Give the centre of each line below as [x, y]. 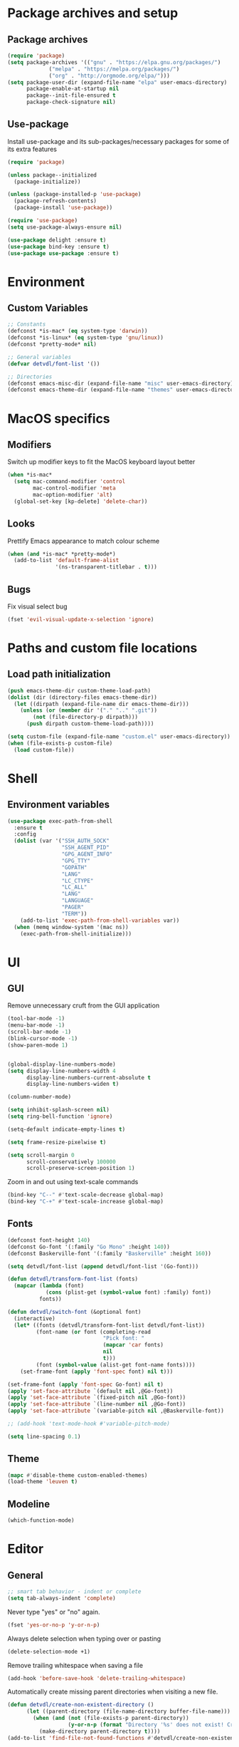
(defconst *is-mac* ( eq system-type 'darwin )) [78, 331]
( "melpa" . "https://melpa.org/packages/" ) [114, 69]
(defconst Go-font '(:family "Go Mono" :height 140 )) [89, 1247]
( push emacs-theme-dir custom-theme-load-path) [79, 690]
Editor [26, 1549]
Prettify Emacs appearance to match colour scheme [84, 541]
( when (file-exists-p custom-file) [60, 743]
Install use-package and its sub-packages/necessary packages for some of [118, 141]
